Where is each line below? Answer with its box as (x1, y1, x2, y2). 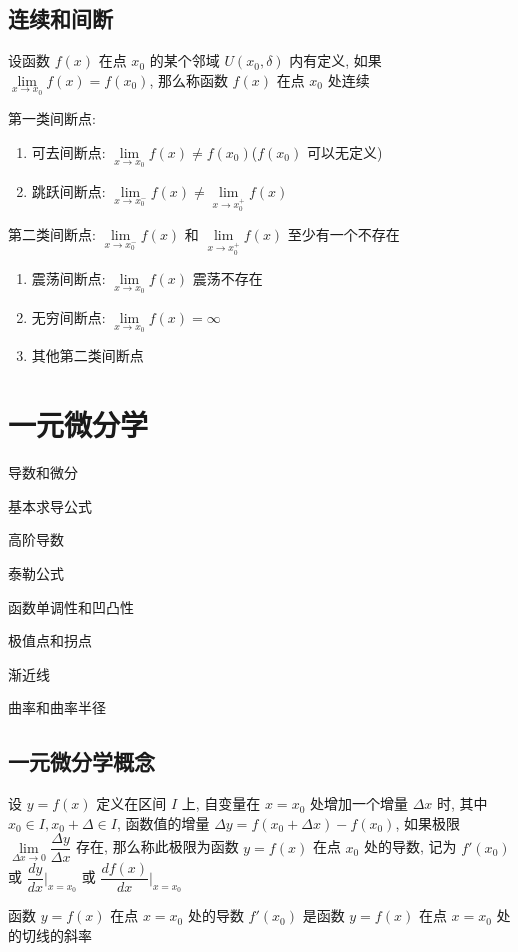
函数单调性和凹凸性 (8, 596, 134, 617)
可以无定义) (306, 142, 383, 163)
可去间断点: (31, 142, 106, 163)
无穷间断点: (31, 306, 106, 327)
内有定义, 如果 (289, 50, 382, 71)
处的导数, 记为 (363, 836, 457, 857)
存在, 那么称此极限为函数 (76, 836, 239, 857)
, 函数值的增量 (116, 812, 210, 833)
